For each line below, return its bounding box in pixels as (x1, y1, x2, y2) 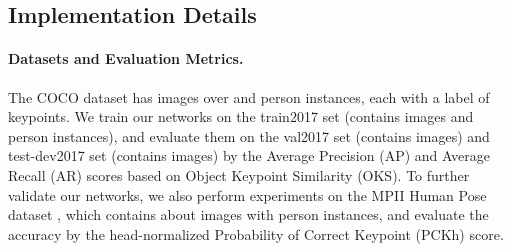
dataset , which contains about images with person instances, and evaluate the (8, 204, 489, 225)
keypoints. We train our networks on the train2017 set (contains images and (8, 106, 474, 127)
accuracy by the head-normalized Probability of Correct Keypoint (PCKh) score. (8, 223, 504, 244)
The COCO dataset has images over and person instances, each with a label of (8, 86, 490, 107)
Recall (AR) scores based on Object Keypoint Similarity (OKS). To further (8, 164, 470, 185)
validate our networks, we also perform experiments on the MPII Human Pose (8, 184, 487, 205)
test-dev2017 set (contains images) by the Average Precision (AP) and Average (8, 145, 490, 166)
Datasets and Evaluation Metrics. (8, 48, 244, 69)
